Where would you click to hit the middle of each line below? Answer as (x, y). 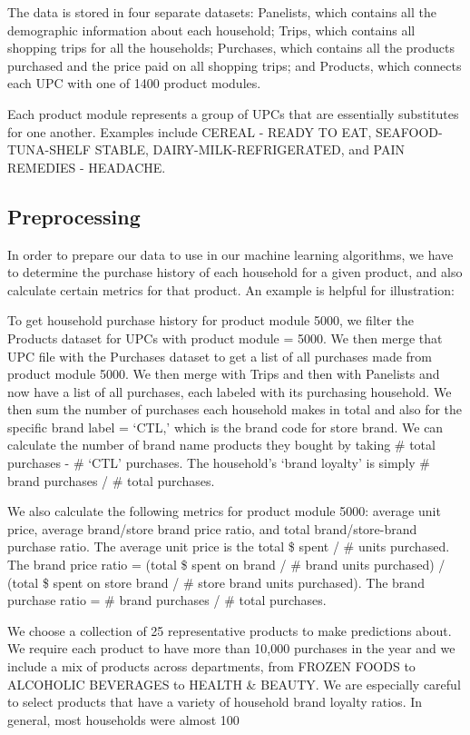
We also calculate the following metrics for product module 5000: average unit (224, 511)
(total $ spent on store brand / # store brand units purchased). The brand (216, 582)
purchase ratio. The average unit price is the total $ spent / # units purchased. (229, 546)
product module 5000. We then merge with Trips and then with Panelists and (224, 374)
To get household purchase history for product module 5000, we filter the (211, 320)
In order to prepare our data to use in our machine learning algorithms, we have (230, 254)
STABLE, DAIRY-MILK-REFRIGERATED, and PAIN (250, 149)
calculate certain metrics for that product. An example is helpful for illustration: (231, 289)
